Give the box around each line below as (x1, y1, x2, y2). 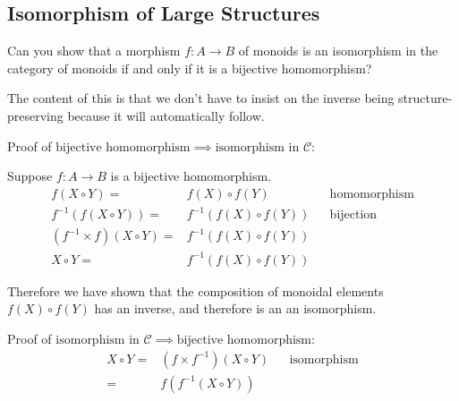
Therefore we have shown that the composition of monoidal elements (7, 281, 384, 300)
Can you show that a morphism (7, 41, 181, 60)
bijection (329, 209, 378, 222)
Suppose (7, 166, 53, 185)
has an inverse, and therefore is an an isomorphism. (94, 299, 377, 318)
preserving (7, 106, 64, 124)
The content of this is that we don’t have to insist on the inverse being (7, 89, 395, 107)
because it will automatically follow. (67, 106, 265, 124)
